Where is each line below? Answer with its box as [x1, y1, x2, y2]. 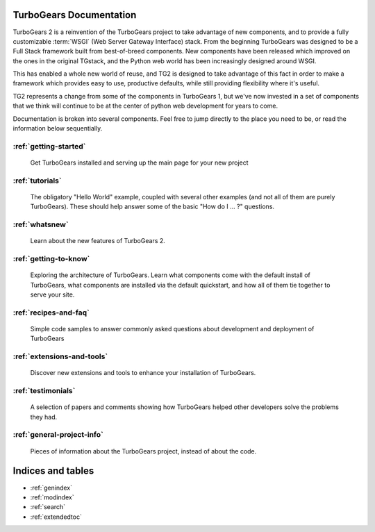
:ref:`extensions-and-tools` [12, 351, 108, 361]
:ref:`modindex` [30, 493, 74, 501]
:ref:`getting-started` [12, 141, 86, 151]
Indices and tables [12, 465, 94, 477]
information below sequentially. [12, 124, 103, 133]
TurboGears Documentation [12, 9, 137, 21]
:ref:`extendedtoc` [30, 513, 83, 521]
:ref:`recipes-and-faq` [12, 308, 90, 317]
